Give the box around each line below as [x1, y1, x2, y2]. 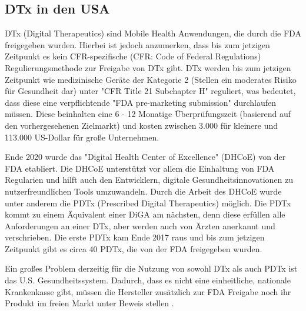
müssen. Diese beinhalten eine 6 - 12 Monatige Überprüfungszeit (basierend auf [5, 108, 291, 120]
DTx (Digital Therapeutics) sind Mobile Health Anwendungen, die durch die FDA [5, 27, 301, 39]
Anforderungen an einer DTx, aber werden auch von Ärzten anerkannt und [5, 219, 275, 232]
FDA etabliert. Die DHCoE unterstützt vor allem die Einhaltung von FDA [5, 162, 275, 174]
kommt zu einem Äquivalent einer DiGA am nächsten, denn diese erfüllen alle [5, 208, 285, 220]
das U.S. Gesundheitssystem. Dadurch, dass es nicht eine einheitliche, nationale [5, 274, 291, 286]
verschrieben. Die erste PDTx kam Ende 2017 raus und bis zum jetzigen [5, 231, 265, 243]
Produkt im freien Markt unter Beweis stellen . [5, 297, 174, 309]
